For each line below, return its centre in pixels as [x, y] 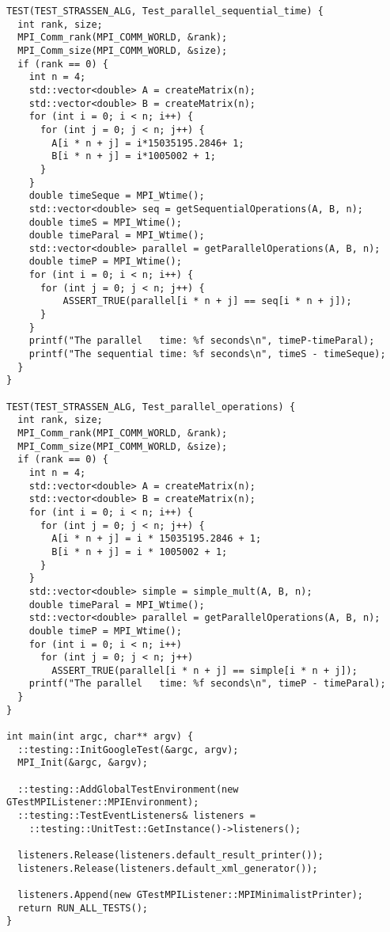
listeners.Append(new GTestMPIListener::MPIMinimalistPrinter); [191, 894]
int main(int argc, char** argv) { [100, 737]
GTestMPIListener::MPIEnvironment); [103, 803]
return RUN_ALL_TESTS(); [83, 908]
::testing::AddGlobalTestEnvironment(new [128, 789]
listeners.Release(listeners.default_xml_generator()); [168, 868]
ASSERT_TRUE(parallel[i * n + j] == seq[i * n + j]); [207, 301]
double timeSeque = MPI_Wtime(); [117, 196]
